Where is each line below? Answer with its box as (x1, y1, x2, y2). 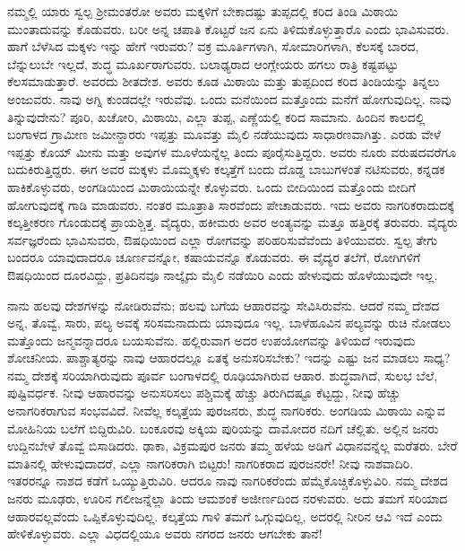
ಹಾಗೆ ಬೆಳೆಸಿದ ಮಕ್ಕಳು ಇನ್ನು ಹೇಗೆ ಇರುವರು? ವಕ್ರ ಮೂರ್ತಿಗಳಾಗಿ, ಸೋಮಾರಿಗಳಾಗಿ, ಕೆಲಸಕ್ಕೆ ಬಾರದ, (7, 37, 419, 56)
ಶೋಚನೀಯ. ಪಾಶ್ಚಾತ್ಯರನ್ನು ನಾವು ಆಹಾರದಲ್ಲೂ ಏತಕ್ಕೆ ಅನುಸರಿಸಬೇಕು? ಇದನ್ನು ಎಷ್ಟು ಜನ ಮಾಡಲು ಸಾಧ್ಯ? (7, 348, 451, 367)
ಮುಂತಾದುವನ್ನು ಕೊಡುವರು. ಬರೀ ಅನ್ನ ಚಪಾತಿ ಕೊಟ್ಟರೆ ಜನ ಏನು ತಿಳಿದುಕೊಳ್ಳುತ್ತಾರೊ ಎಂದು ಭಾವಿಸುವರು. (7, 19, 450, 38)
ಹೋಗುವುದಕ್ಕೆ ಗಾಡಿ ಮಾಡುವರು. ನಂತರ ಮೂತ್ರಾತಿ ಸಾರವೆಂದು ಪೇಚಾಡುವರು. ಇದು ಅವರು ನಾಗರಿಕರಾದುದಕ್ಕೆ (7, 195, 454, 214)
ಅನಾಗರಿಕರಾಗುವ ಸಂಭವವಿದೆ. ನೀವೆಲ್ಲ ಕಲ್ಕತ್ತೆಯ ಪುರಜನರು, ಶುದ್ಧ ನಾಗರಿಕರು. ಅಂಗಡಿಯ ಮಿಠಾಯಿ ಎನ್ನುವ (7, 401, 445, 420)
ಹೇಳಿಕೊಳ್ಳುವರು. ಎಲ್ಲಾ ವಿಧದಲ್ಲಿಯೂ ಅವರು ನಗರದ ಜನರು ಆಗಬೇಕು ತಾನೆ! (7, 524, 323, 543)
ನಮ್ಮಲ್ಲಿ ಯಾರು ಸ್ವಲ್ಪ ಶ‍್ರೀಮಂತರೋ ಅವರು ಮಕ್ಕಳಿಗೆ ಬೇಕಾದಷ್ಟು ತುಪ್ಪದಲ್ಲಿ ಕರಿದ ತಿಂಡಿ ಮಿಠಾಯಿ (7, 2, 398, 20)
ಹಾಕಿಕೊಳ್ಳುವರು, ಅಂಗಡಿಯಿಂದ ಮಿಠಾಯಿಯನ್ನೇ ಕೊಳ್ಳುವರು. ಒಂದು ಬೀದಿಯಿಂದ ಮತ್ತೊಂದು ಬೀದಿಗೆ (7, 177, 416, 196)
